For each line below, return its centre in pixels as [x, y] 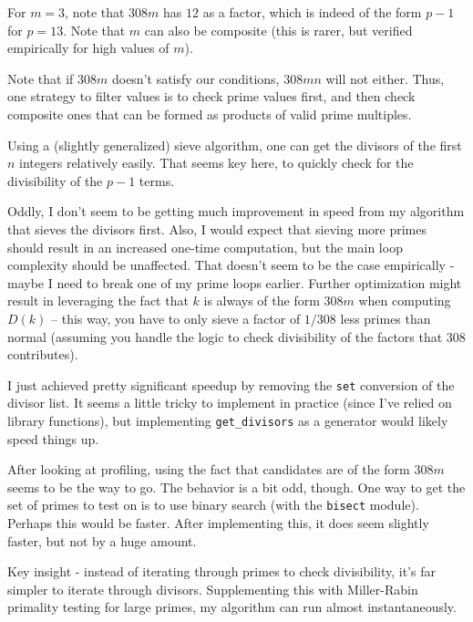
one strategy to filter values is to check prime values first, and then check [211, 96]
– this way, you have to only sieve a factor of [176, 318]
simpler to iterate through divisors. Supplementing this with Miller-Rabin [213, 589]
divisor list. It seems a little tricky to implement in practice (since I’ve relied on [230, 403]
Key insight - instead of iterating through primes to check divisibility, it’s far [221, 571]
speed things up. [53, 438]
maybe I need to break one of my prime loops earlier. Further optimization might [235, 282]
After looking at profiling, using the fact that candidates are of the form [209, 469]
